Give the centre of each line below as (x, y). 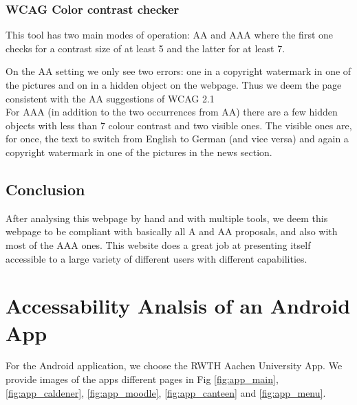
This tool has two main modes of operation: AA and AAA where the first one (170, 35)
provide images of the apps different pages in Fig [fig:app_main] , (142, 379)
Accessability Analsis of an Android (178, 306)
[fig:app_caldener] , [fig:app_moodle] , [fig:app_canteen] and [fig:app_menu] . (166, 392)
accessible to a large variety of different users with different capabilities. (156, 258)
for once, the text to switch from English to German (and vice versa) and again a (177, 139)
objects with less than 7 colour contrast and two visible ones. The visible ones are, (179, 125)
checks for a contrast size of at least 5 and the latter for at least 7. (145, 48)
